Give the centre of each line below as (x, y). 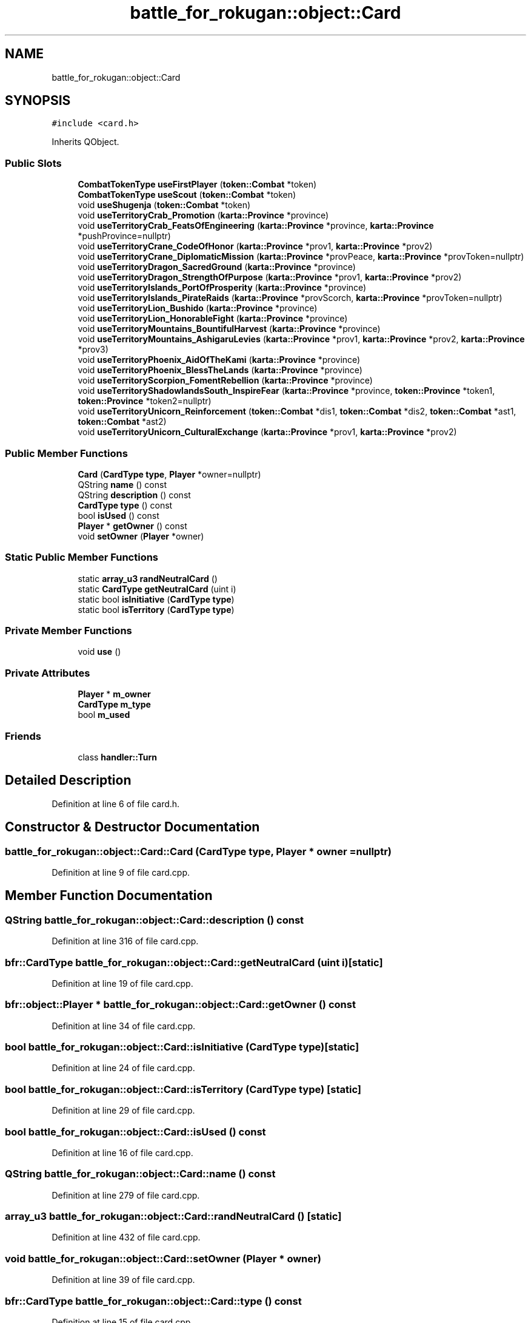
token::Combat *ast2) (122, 422)
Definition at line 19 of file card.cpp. (122, 983)
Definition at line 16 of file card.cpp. (122, 1152)
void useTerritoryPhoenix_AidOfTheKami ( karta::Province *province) (219, 360)
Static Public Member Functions (82, 557)
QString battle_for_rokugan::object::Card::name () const (140, 1174)
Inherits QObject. (85, 142)
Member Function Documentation (109, 896)
